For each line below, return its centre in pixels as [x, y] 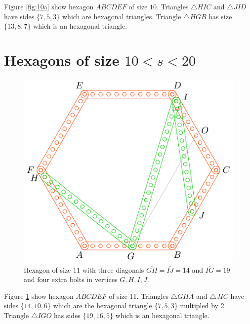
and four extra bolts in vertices [71, 279]
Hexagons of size [62, 60]
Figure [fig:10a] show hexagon [49, 6]
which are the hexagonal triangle [103, 305]
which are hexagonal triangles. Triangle [122, 16]
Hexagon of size [47, 269]
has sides [67, 315]
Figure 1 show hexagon [39, 296]
